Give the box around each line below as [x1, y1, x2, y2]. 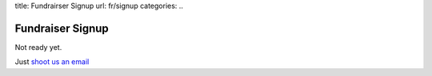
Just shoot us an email [14, 57, 90, 66]
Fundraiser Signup [14, 21, 110, 35]
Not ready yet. [14, 42, 62, 51]
